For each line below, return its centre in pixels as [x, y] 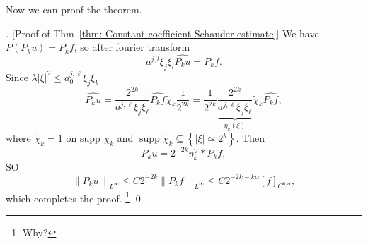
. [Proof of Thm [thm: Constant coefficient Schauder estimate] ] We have [162, 33]
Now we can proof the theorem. [74, 9]
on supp [83, 138]
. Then [251, 138]
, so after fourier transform [132, 47]
